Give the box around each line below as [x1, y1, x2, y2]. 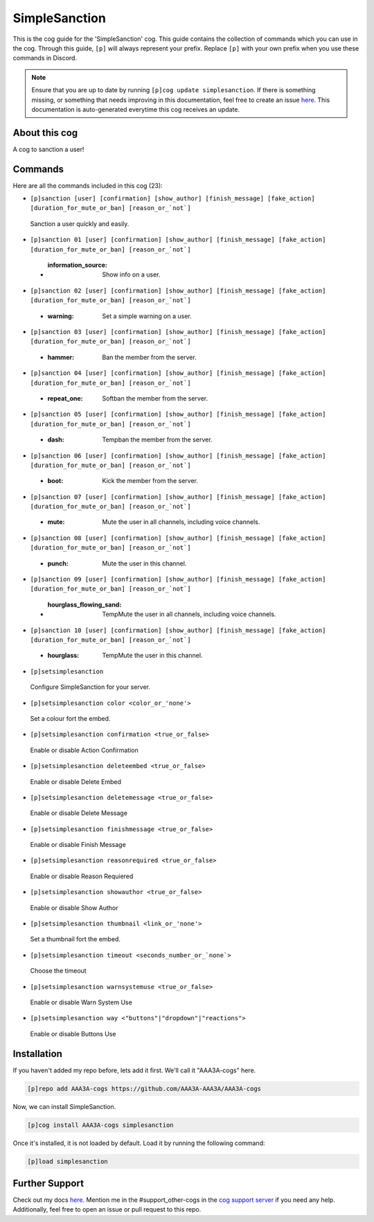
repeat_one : [47, 394, 83, 402]
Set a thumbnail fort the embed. [30, 935, 121, 943]
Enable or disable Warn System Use [30, 998, 133, 1006]
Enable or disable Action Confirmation [30, 746, 139, 754]
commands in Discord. [12, 54, 78, 62]
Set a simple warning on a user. [102, 312, 192, 320]
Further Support [12, 1177, 84, 1189]
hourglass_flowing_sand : [47, 600, 122, 609]
